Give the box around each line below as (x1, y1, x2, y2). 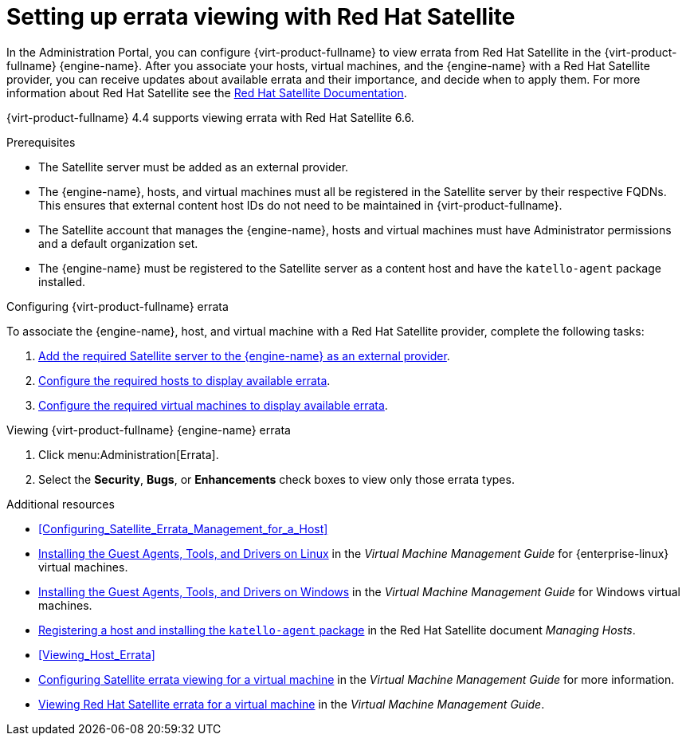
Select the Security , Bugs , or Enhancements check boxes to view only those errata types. (38, 472, 515, 486)
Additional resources (6, 497, 115, 511)
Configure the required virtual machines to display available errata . (38, 398, 388, 412)
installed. (38, 274, 86, 289)
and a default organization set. (38, 236, 198, 250)
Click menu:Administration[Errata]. (38, 447, 219, 461)
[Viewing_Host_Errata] (38, 647, 155, 662)
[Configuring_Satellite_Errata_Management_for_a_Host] (38, 521, 328, 536)
